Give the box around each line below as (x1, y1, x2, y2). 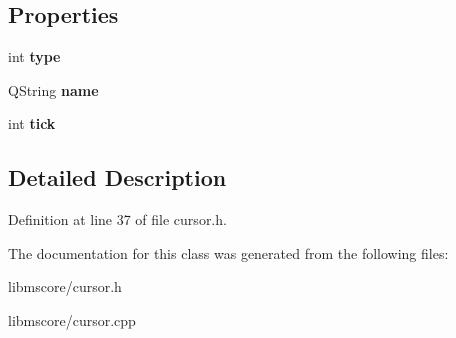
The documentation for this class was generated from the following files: (8, 242, 449, 263)
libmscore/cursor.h (8, 276, 122, 297)
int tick (8, 113, 56, 134)
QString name (8, 79, 99, 100)
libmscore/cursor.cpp (8, 309, 136, 330)
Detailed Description (8, 162, 227, 193)
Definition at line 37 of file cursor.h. (8, 209, 227, 230)
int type (8, 46, 61, 67)
